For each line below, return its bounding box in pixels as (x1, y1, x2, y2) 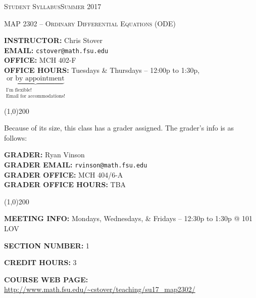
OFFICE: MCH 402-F (4, 55, 76, 65)
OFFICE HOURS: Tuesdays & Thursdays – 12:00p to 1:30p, (4, 65, 200, 75)
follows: (4, 132, 27, 143)
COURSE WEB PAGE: (4, 274, 88, 284)
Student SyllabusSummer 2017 (4, 1, 101, 11)
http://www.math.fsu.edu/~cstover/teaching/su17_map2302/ (4, 284, 195, 294)
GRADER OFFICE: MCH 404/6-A (4, 169, 123, 180)
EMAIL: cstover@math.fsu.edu (4, 45, 109, 55)
